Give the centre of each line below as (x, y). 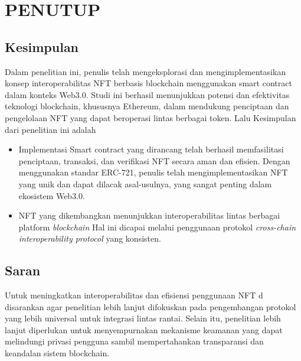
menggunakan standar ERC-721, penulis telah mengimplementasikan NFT (153, 172)
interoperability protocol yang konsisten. (90, 238)
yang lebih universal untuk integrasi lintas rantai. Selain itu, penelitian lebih (143, 318)
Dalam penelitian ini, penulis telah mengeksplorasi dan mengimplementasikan (145, 71)
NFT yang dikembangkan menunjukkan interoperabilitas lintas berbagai (149, 215)
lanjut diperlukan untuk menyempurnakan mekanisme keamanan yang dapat (144, 329)
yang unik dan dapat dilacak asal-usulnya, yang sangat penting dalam (145, 183)
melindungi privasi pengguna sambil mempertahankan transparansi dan (134, 341)
